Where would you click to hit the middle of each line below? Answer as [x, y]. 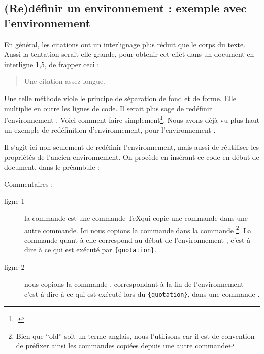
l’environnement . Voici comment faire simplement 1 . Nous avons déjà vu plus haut [132, 119]
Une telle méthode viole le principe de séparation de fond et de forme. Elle [120, 98]
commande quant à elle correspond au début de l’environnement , [126, 239]
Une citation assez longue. [64, 81]
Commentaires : [29, 184]
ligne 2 [14, 267]
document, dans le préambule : [52, 167]
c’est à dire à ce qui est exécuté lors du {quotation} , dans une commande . [142, 294]
